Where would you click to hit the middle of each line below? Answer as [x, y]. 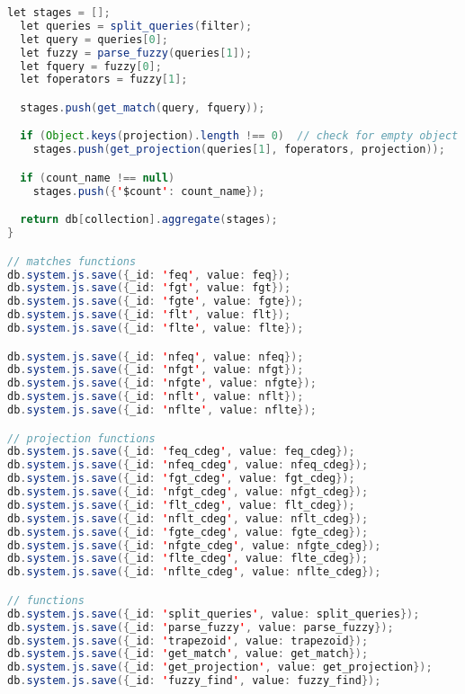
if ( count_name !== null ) [98, 178]
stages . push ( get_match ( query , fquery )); [143, 107]
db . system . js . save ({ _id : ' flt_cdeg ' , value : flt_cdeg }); [181, 505]
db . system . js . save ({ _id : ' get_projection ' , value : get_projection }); [220, 667]
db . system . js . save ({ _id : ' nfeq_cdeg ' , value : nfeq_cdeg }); [188, 465]
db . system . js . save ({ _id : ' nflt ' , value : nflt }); [156, 397]
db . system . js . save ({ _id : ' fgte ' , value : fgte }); [156, 302]
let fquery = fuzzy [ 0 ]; [91, 66]
